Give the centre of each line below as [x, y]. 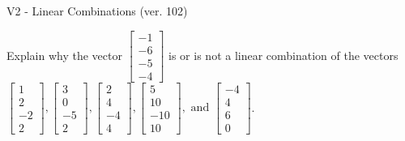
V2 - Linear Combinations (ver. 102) [97, 11]
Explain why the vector [64, 55]
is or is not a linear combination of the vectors [283, 55]
